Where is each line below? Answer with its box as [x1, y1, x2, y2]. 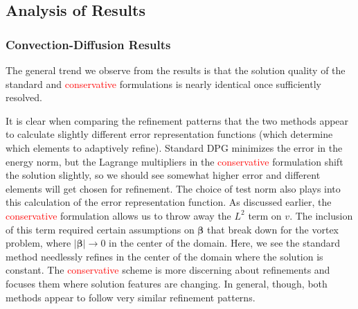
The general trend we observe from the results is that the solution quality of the [6, 63, 346, 77]
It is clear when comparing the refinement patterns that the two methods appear [6, 113, 349, 127]
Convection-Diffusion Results [6, 35, 171, 53]
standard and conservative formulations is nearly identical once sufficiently [6, 76, 321, 91]
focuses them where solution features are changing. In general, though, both [6, 276, 328, 290]
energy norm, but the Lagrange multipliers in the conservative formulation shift [6, 154, 343, 168]
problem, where [6, 236, 71, 250]
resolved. [6, 90, 43, 105]
